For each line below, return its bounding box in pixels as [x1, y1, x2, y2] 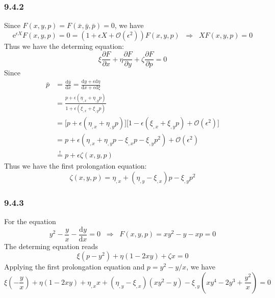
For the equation [4, 216, 56, 227]
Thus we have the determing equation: [4, 40, 124, 51]
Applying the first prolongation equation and [4, 261, 145, 272]
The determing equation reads [4, 240, 98, 251]
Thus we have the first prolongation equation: [4, 160, 147, 171]
